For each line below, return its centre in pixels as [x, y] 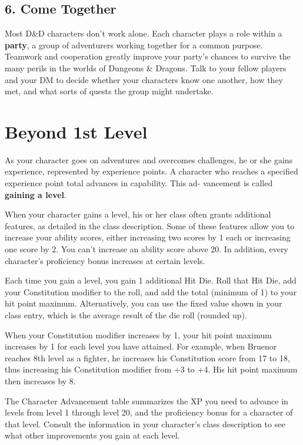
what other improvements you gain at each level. [92, 435]
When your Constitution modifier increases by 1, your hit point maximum [138, 334]
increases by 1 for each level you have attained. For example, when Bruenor [141, 346]
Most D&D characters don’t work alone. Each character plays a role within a [144, 33]
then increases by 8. [40, 380]
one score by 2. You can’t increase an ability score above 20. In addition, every [146, 249]
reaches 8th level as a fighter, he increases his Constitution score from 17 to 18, [147, 357]
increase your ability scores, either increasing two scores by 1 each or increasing [148, 237]
